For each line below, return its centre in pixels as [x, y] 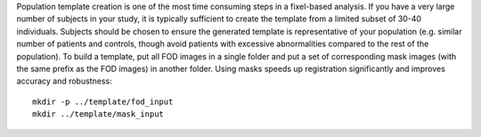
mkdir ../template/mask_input [98, 114]
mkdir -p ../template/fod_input [103, 101]
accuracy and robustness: [64, 81]
